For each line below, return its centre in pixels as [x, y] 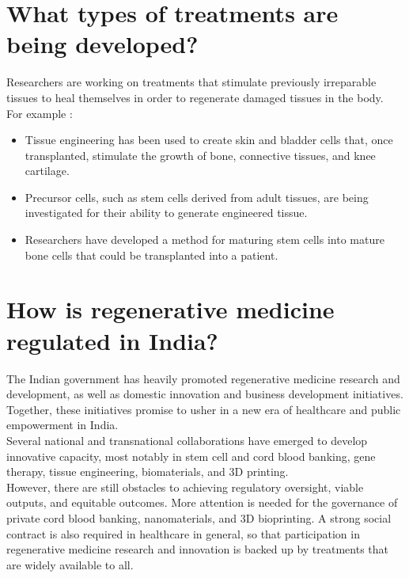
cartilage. [47, 171]
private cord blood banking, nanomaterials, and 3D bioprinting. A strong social [199, 517]
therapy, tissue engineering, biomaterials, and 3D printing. [148, 472]
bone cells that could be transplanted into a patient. [151, 255]
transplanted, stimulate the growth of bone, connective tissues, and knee [200, 155]
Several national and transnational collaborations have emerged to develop [187, 440]
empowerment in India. [62, 425]
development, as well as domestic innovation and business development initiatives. [205, 394]
